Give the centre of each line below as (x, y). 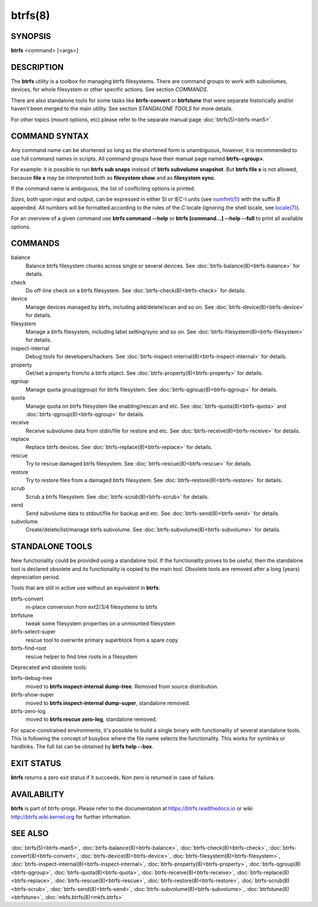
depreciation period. (35, 577)
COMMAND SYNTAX (50, 136)
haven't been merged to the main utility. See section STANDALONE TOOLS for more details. (122, 108)
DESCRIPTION (37, 67)
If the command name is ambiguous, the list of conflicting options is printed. (103, 188)
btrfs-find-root (29, 648)
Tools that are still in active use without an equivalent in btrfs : (85, 588)
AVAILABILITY (38, 795)
